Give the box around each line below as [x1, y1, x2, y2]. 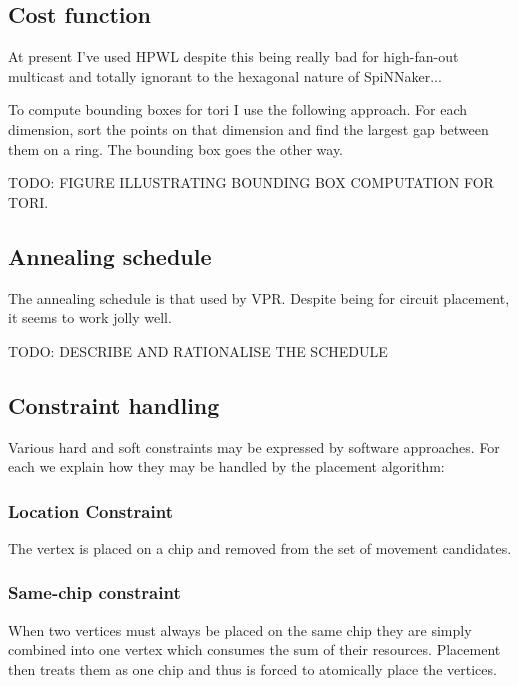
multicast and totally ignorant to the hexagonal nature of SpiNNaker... [8, 65, 442, 86]
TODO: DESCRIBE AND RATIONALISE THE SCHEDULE [8, 340, 388, 361]
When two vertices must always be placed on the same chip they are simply [8, 619, 472, 640]
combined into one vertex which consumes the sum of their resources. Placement [8, 639, 501, 660]
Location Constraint [8, 498, 173, 523]
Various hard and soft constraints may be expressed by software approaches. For [8, 436, 500, 457]
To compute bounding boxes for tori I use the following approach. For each [8, 99, 468, 120]
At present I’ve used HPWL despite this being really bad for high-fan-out [8, 46, 459, 67]
